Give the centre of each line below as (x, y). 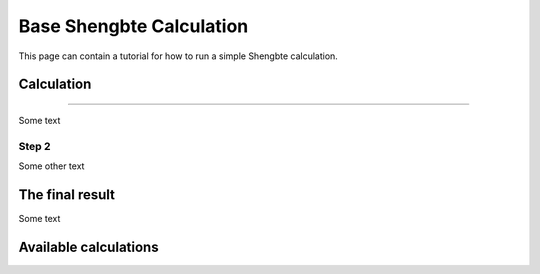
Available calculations (88, 246)
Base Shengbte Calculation (133, 26)
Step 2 (34, 146)
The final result (66, 194)
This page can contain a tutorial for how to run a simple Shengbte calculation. (178, 56)
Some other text (51, 166)
